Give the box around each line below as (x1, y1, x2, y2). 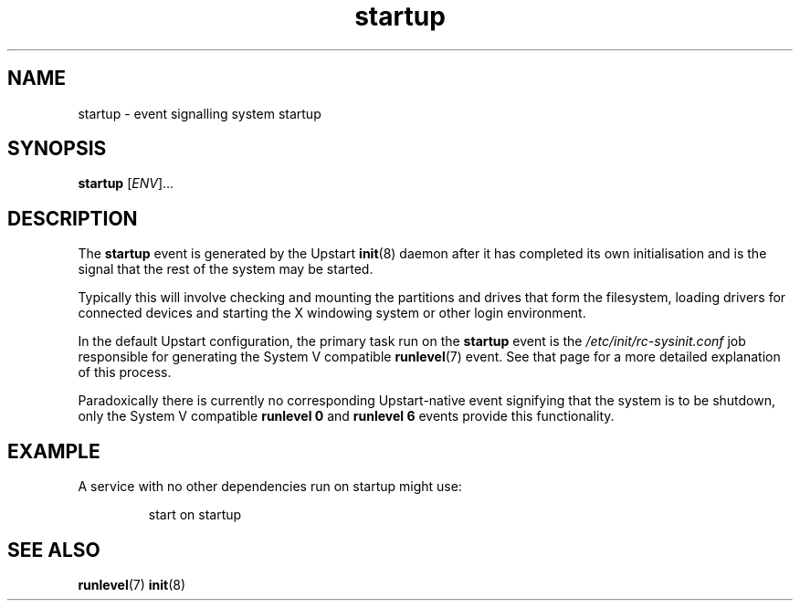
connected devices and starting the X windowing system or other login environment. (78, 305, 586, 321)
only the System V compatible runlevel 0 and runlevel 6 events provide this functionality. (78, 408, 615, 425)
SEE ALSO (7, 538, 100, 561)
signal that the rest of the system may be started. (78, 261, 374, 278)
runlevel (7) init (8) (78, 576, 186, 592)
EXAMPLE (7, 439, 100, 463)
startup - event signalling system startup (78, 105, 321, 121)
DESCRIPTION (7, 206, 138, 230)
